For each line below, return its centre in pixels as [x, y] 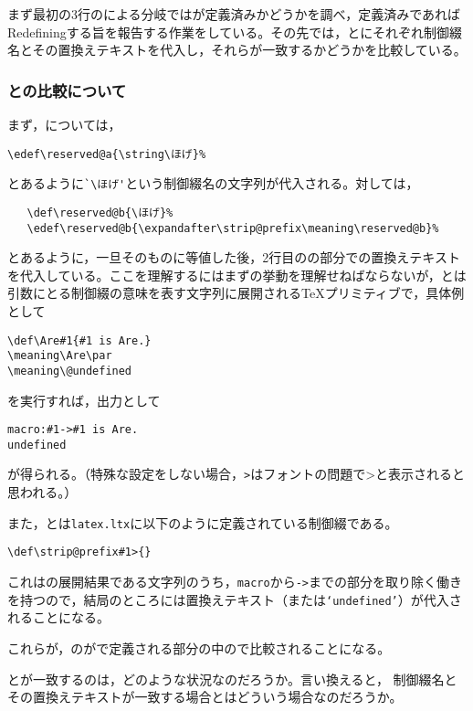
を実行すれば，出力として [84, 400]
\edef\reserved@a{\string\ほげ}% [107, 154]
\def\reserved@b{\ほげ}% [100, 212]
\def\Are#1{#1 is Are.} [79, 340]
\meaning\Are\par [60, 356]
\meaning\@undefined [70, 371]
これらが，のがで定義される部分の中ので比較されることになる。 [199, 647]
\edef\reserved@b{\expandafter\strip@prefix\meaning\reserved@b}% [233, 228]
